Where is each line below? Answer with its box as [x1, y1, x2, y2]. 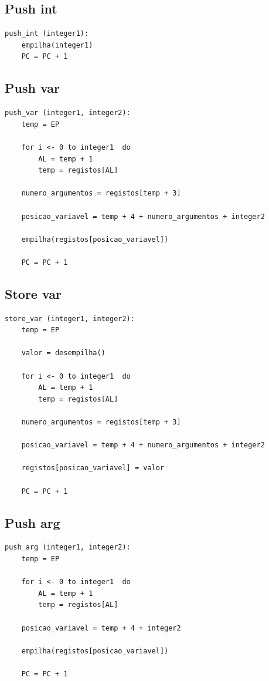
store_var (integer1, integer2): [5, 314, 135, 323]
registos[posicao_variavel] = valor [21, 464, 165, 473]
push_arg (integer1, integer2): [5, 543, 131, 552]
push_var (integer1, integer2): [5, 109, 131, 117]
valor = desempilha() [21, 349, 105, 358]
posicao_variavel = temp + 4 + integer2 [21, 623, 181, 632]
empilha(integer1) [21, 41, 93, 49]
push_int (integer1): [5, 29, 89, 38]
